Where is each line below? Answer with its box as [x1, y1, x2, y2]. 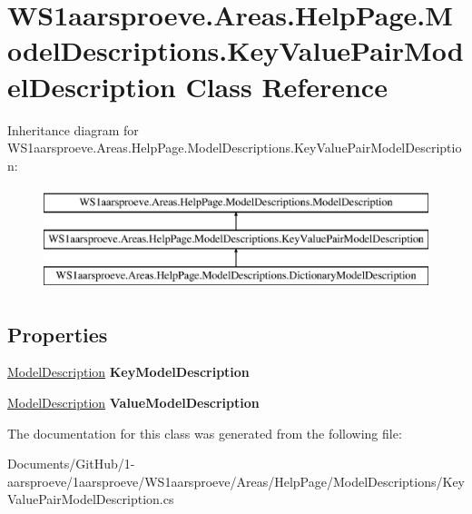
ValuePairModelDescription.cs [7, 489, 174, 509]
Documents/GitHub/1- [7, 454, 135, 473]
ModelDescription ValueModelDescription [7, 393, 260, 412]
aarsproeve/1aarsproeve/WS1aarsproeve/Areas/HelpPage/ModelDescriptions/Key [7, 471, 466, 490]
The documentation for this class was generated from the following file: [7, 423, 402, 442]
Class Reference [185, 67, 388, 104]
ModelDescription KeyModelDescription [7, 362, 250, 381]
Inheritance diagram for [7, 120, 139, 139]
